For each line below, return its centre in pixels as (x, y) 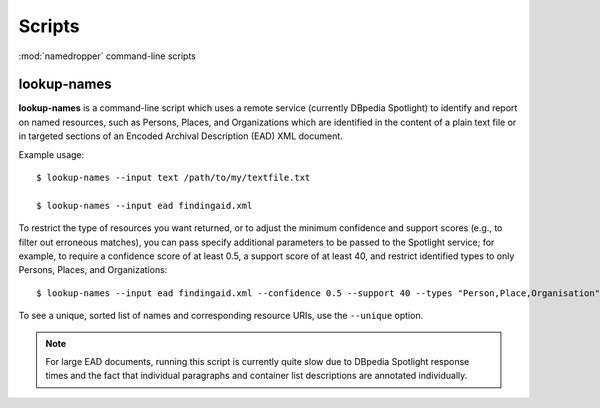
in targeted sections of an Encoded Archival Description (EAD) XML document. (181, 136)
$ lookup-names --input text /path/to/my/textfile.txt (173, 178)
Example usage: (51, 154)
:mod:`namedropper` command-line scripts (107, 56)
